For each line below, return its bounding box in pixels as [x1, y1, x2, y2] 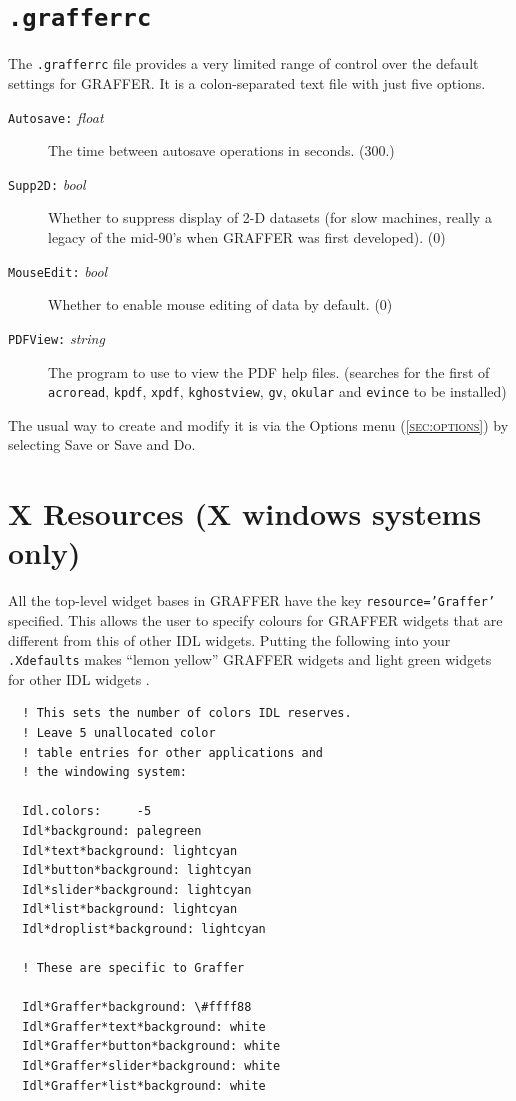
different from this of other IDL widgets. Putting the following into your [8, 629, 451, 650]
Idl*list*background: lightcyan [22, 902, 238, 917]
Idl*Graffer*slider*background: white [22, 1059, 281, 1074]
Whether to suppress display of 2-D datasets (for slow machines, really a [48, 207, 492, 228]
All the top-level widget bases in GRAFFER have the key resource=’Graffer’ [8, 590, 496, 611]
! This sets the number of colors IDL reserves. [22, 706, 352, 721]
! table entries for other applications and [22, 745, 323, 760]
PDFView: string [8, 327, 105, 348]
